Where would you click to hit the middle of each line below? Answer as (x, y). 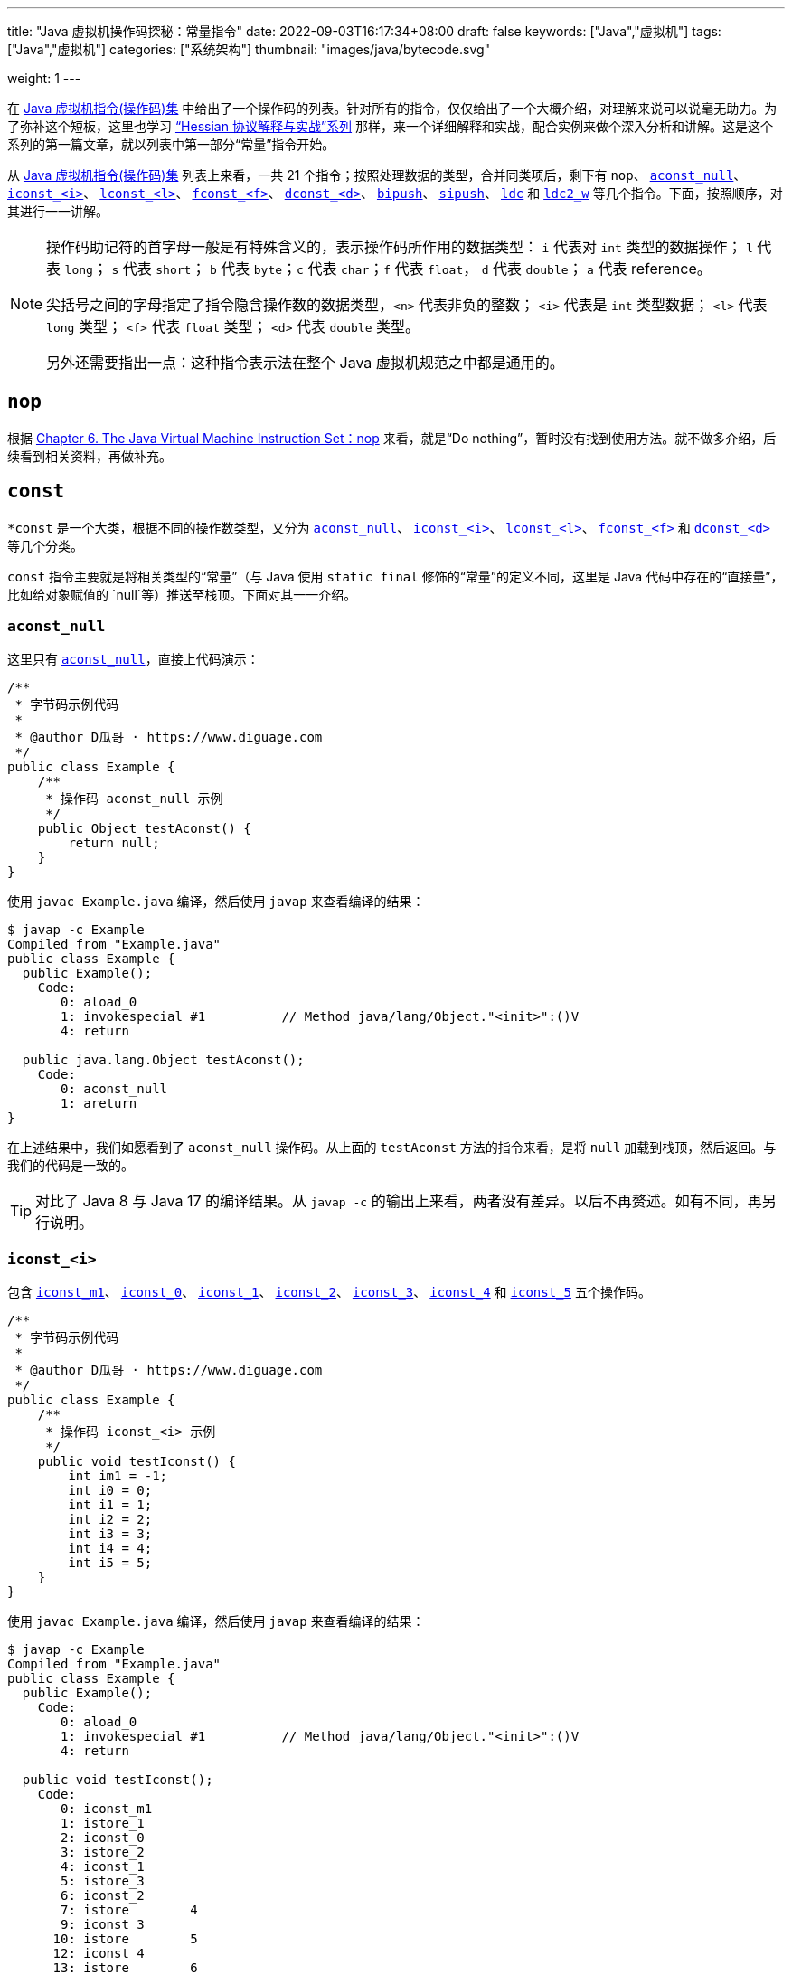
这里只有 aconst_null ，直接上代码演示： (133, 659)
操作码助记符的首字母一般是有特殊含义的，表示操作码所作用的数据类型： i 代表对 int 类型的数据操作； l (400, 247)
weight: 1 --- (44, 78)
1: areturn (99, 1104)
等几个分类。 (45, 545)
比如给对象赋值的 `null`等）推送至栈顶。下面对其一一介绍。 (182, 594)
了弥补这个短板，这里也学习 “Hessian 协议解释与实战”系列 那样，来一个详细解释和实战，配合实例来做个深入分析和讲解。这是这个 (391, 126)
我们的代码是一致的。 (71, 1166)
